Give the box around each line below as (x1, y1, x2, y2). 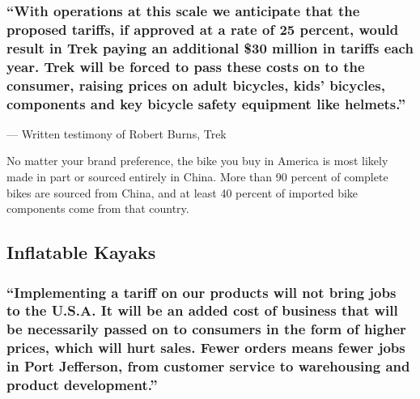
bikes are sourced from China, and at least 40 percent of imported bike (6, 184, 358, 201)
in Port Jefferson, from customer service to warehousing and (6, 356, 410, 376)
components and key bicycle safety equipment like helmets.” (6, 93, 406, 113)
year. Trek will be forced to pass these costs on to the (6, 56, 365, 76)
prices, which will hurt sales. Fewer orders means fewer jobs (6, 337, 405, 358)
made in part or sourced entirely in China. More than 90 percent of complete (6, 168, 388, 185)
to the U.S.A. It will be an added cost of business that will (6, 300, 398, 320)
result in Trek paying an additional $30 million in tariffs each (6, 37, 414, 57)
